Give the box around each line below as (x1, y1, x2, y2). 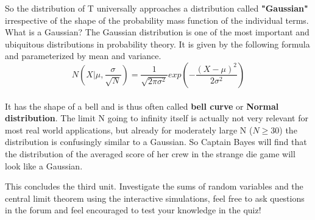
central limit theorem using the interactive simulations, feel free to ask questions (5, 191, 305, 204)
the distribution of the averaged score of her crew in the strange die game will (5, 147, 296, 160)
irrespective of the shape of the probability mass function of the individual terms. (5, 13, 309, 26)
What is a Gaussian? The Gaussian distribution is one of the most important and (5, 26, 310, 38)
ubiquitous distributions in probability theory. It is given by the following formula (5, 37, 310, 50)
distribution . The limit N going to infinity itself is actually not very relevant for (5, 112, 308, 124)
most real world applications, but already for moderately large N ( (5, 123, 253, 136)
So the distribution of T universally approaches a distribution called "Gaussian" (5, 2, 308, 14)
